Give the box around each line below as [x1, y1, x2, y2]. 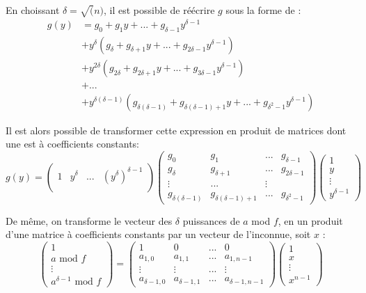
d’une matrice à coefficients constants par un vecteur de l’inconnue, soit [6, 227, 311, 241]
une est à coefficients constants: [6, 136, 139, 151]
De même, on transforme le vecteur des [6, 213, 173, 228]
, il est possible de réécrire [103, 3, 215, 17]
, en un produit [278, 213, 343, 228]
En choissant [6, 3, 60, 17]
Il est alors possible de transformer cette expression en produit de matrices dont [6, 122, 347, 137]
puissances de [182, 213, 240, 228]
